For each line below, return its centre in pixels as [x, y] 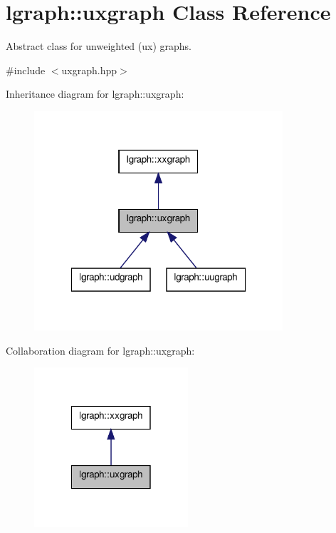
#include [26, 70]
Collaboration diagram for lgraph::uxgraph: [100, 350]
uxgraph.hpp [89, 70]
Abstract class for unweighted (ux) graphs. [99, 46]
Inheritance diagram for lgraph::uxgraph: [95, 94]
